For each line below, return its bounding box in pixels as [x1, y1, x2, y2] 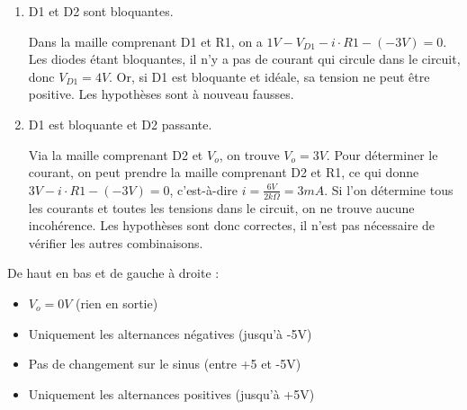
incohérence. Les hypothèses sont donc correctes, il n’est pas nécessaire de [28, 216, 436, 235]
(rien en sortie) [76, 293, 158, 312]
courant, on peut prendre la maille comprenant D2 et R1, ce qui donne [28, 163, 419, 182]
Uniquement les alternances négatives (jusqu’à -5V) [28, 324, 312, 343]
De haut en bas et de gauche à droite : [7, 263, 220, 282]
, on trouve [219, 145, 280, 164]
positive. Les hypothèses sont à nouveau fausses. [28, 85, 294, 103]
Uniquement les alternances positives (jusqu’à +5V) [28, 384, 315, 403]
